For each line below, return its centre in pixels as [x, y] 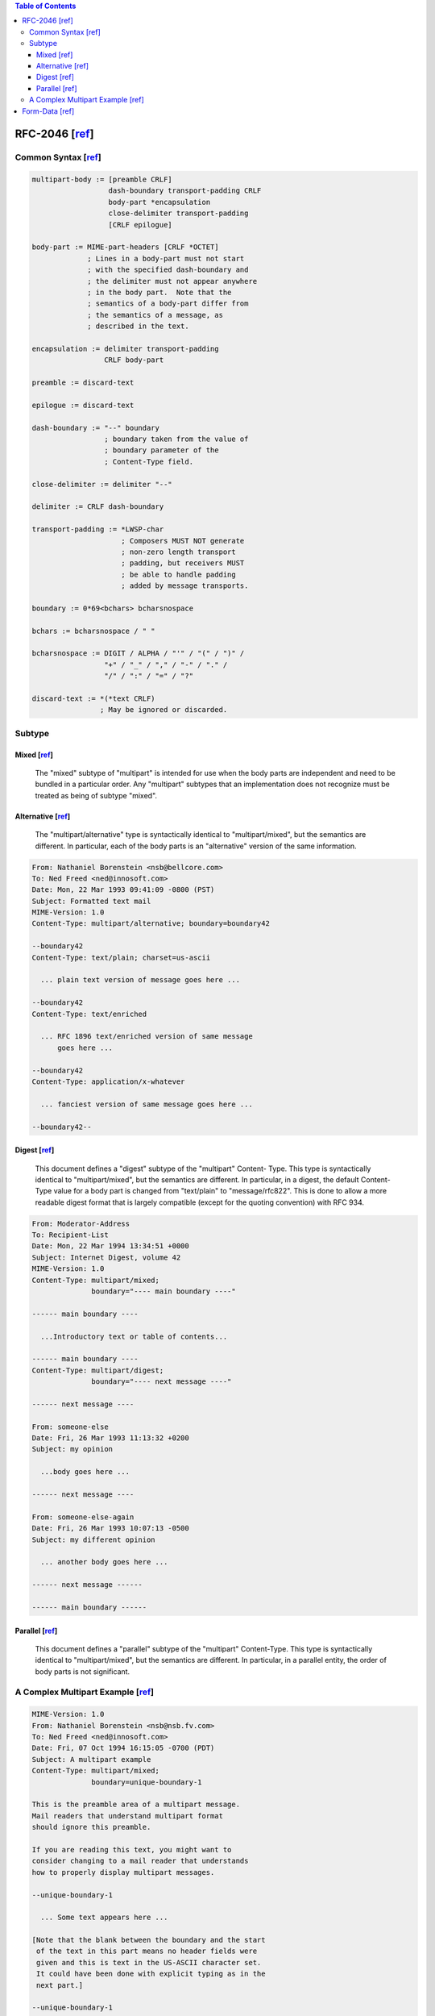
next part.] [60, 1985]
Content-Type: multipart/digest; [98, 1370]
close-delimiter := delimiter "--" [102, 484]
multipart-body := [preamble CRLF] [102, 180]
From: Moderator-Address [81, 1223]
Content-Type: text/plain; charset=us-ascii [121, 957]
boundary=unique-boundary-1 [147, 1782]
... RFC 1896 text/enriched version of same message [147, 1037]
